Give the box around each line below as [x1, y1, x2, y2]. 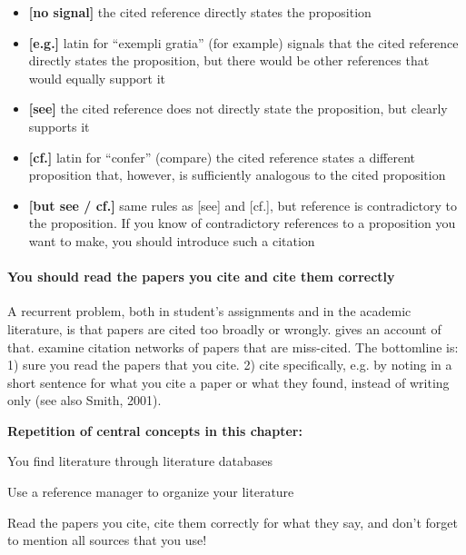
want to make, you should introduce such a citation [28, 231, 315, 250]
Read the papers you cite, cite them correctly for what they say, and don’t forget [7, 512, 458, 531]
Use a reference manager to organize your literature [7, 482, 294, 501]
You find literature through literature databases [7, 451, 273, 471]
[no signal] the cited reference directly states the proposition [28, 3, 372, 21]
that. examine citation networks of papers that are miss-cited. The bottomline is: [7, 337, 459, 356]
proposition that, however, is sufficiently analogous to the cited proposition [28, 165, 446, 184]
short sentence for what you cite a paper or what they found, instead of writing [7, 372, 450, 391]
